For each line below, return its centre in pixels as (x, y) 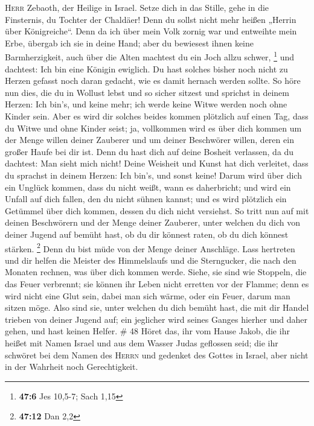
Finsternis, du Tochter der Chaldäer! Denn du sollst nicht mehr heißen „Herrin (151, 19)
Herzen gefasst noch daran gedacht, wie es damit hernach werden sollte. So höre (153, 81)
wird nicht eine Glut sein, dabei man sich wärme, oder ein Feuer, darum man (148, 295)
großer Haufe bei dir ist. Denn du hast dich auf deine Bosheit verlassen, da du (149, 151)
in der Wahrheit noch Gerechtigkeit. (72, 367)
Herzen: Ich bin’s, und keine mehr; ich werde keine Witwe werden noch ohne (146, 104)
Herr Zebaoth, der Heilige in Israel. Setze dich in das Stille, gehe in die (137, 7)
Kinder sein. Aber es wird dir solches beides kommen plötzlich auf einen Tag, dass (157, 116)
